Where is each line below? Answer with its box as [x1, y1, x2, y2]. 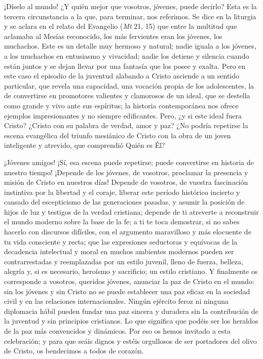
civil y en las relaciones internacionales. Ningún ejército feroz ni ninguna [4, 296, 229, 306]
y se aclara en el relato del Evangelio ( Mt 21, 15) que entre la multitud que [4, 21, 237, 31]
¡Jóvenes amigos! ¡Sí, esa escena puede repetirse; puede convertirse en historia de [4, 156, 254, 167]
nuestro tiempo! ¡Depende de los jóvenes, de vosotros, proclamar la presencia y [4, 167, 248, 177]
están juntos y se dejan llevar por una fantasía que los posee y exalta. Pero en [4, 60, 246, 71]
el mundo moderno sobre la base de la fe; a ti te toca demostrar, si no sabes [4, 216, 240, 227]
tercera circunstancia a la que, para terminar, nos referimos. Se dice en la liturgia [4, 11, 256, 21]
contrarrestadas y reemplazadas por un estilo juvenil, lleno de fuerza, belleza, [4, 256, 243, 266]
